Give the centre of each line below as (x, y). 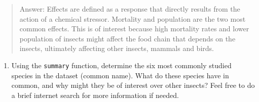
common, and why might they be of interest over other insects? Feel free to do (133, 85)
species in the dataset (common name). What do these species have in (120, 75)
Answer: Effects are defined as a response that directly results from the (130, 9)
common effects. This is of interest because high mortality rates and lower (134, 29)
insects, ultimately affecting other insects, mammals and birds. (117, 48)
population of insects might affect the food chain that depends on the (127, 38)
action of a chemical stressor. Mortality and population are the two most (133, 18)
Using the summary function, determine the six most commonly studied (121, 65)
